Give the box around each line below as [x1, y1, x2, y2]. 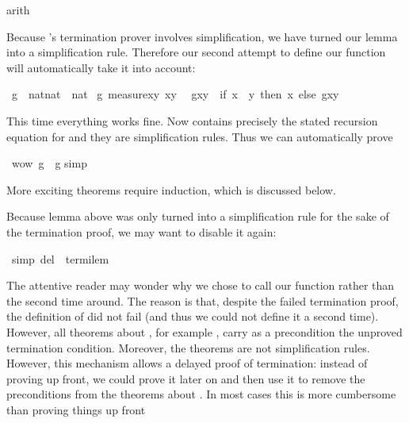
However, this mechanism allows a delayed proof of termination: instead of [6, 355, 368, 371]
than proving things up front [6, 401, 146, 417]
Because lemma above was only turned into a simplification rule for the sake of [6, 208, 389, 225]
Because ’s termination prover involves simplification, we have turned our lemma [6, 28, 398, 44]
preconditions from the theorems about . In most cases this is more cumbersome [6, 386, 396, 402]
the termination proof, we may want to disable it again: [6, 223, 277, 240]
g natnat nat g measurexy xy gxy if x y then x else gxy [11, 86, 339, 102]
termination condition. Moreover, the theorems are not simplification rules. [6, 339, 370, 356]
